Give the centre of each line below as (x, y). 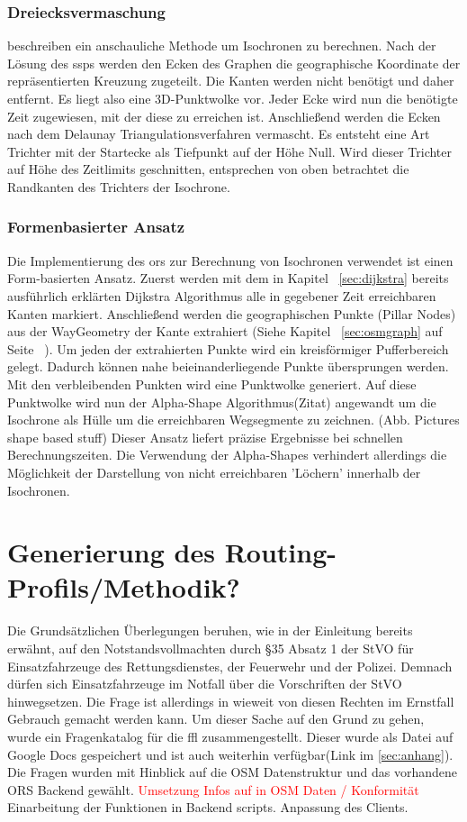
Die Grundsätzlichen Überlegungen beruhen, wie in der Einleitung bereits (210, 630)
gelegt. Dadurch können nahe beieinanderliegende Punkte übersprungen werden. (228, 366)
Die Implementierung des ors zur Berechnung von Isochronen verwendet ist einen (230, 260)
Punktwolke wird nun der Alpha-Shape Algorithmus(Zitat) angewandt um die (222, 402)
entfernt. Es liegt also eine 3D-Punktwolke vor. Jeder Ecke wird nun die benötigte (233, 98)
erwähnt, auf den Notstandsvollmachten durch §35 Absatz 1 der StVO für (211, 648)
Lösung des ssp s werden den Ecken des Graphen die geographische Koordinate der (234, 63)
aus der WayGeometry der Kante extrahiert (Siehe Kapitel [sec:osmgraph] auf (225, 331)
